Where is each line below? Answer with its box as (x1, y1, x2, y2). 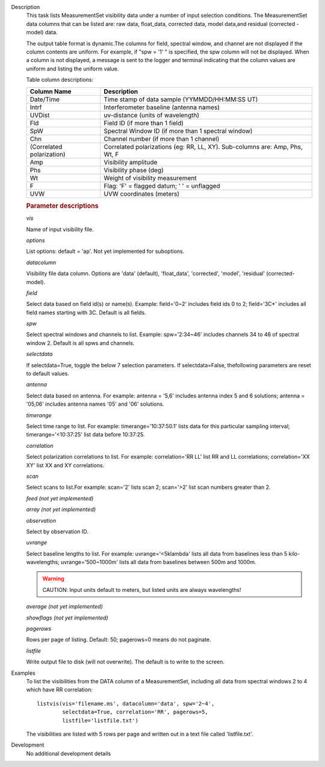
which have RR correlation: (26, 686, 93, 694)
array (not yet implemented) (26, 506, 96, 513)
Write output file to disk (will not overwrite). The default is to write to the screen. (26, 658, 225, 665)
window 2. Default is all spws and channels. (26, 339, 135, 346)
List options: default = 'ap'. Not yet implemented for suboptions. (26, 247, 185, 255)
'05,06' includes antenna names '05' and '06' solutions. (26, 400, 165, 408)
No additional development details (26, 750, 111, 757)
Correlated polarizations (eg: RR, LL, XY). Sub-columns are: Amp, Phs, (104, 142, 303, 151)
